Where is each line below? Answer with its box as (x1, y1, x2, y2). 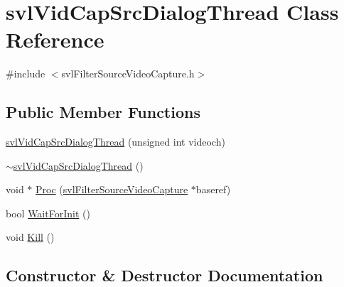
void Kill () (6, 229, 55, 244)
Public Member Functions (6, 101, 200, 123)
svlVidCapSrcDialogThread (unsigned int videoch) (6, 134, 225, 149)
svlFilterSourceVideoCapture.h (61, 66, 195, 81)
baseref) (195, 182, 231, 197)
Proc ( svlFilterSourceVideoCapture (36, 182, 188, 197)
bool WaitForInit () (6, 205, 90, 220)
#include (6, 66, 45, 81)
